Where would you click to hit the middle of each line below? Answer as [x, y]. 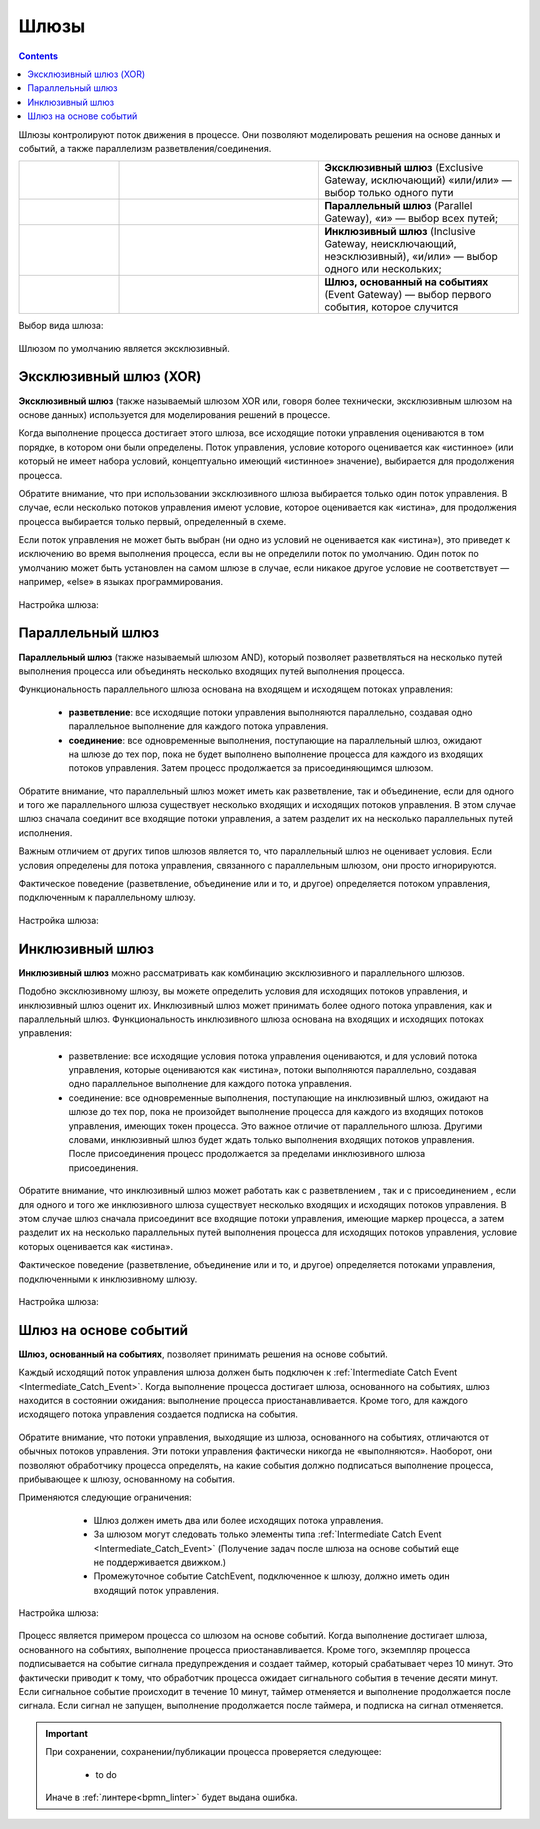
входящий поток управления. [156, 1590]
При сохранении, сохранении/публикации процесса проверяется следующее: [213, 1752]
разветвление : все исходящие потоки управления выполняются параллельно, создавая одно [270, 712]
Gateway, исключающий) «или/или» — [418, 180]
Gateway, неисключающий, [390, 244]
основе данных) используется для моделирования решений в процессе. [174, 414]
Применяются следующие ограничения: [105, 1497]
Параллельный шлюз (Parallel [398, 206]
